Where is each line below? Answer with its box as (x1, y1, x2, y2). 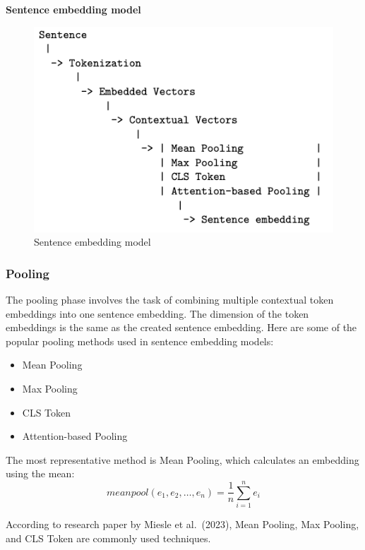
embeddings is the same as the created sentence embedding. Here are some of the (6, 320, 357, 335)
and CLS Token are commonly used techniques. (6, 530, 211, 545)
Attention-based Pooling (22, 429, 128, 443)
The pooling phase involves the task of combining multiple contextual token (6, 292, 334, 306)
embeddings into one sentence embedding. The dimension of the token (6, 306, 309, 321)
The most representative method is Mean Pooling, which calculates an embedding (6, 452, 359, 467)
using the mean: (6, 466, 75, 481)
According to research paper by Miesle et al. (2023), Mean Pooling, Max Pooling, (6, 517, 359, 532)
